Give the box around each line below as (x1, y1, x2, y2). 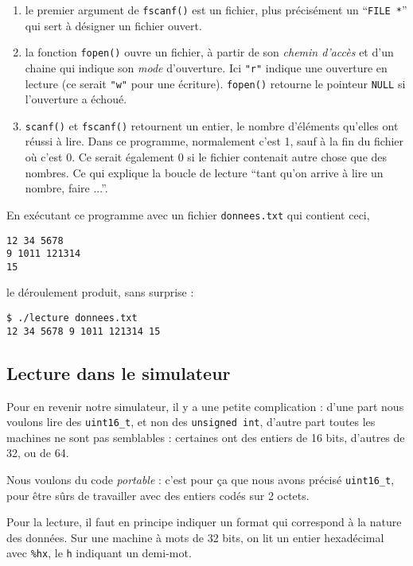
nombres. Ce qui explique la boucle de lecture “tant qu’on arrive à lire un (25, 164, 384, 180)
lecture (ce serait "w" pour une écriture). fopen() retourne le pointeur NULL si (25, 75, 406, 91)
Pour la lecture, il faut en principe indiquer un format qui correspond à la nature (6, 514, 402, 530)
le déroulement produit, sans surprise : (6, 284, 194, 300)
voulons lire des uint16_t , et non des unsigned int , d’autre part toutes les (6, 413, 376, 430)
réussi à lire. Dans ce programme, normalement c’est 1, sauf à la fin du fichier (25, 133, 404, 149)
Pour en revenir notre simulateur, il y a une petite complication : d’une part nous (6, 397, 404, 414)
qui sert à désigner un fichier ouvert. (25, 17, 202, 33)
